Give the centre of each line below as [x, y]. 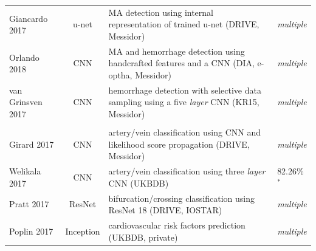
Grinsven [26, 102]
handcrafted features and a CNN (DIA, [181, 63]
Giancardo [29, 18]
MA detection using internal [161, 12]
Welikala [25, 171]
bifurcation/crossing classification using [182, 198]
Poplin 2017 [31, 231]
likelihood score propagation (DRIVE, [179, 144]
